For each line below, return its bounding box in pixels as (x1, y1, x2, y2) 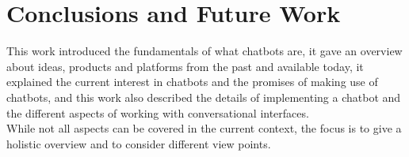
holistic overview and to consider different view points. (6, 135, 271, 151)
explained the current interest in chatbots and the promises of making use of (6, 73, 378, 90)
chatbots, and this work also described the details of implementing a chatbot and (6, 88, 401, 105)
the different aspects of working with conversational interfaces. (6, 104, 309, 121)
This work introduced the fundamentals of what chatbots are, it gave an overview (6, 43, 403, 59)
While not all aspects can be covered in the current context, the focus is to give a (6, 120, 402, 136)
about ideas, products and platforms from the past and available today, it (6, 58, 364, 74)
